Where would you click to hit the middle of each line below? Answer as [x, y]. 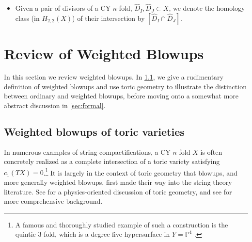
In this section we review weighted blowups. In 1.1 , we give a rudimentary [114, 76]
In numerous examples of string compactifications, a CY [87, 152]
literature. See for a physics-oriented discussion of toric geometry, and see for [118, 191]
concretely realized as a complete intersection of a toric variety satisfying [112, 161]
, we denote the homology [207, 8]
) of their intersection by [109, 18]
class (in [27, 18]
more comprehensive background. [53, 201]
